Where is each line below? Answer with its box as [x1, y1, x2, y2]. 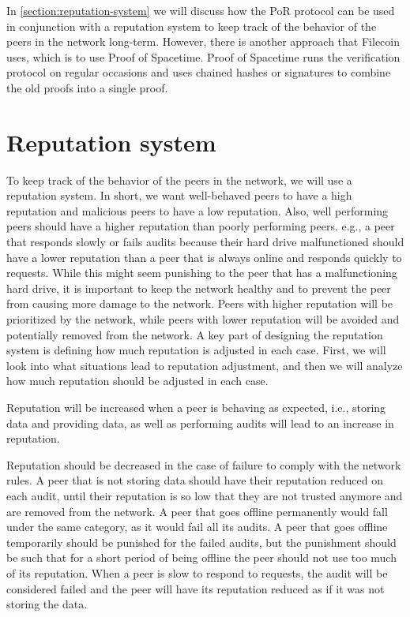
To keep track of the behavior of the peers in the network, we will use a [6, 171, 352, 188]
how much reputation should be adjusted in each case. [6, 372, 269, 389]
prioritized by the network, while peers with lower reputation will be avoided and [6, 311, 400, 327]
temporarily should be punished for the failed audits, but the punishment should [6, 533, 397, 550]
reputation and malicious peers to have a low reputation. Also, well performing [6, 202, 389, 219]
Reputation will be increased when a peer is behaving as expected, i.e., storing [6, 399, 386, 415]
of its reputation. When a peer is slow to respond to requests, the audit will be [6, 564, 388, 581]
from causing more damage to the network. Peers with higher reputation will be [6, 295, 393, 312]
